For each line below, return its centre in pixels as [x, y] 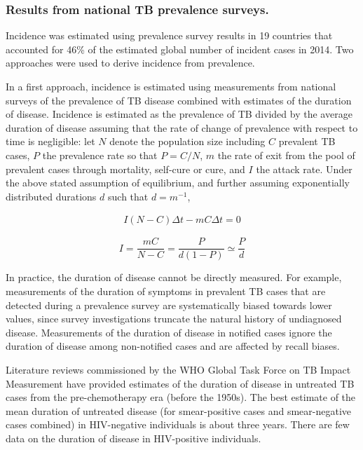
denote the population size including [187, 141]
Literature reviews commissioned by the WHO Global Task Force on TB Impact [178, 369]
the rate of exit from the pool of [286, 155]
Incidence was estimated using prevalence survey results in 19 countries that [169, 35]
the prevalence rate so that [100, 155]
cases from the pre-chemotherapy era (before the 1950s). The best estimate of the [181, 397]
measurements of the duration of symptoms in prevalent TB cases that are [166, 291]
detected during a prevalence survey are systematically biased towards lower [169, 305]
